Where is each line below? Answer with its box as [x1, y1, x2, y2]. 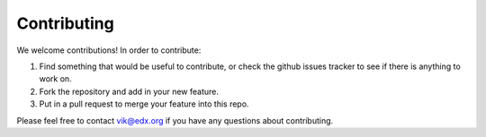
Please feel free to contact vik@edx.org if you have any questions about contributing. [16, 115, 334, 125]
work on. [39, 73, 72, 84]
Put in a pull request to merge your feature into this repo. [39, 98, 249, 109]
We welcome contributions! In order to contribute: [16, 45, 202, 56]
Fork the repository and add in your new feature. [39, 86, 220, 97]
